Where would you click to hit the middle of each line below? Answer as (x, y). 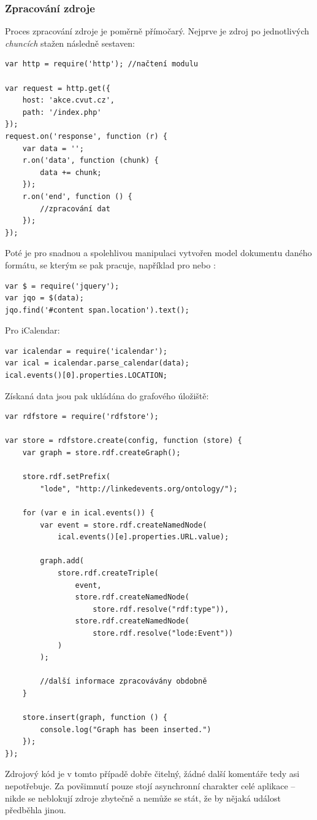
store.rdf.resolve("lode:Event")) (163, 633)
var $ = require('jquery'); (62, 286)
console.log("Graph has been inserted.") (126, 729)
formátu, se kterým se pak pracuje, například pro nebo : (110, 264)
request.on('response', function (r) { (86, 136)
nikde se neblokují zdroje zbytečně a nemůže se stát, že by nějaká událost (143, 798)
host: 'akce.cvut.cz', (68, 100)
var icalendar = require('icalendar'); (86, 351)
